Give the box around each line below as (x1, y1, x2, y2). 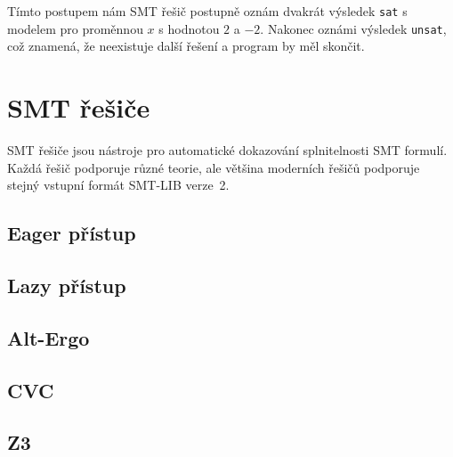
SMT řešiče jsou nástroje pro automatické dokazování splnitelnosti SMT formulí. (7, 141, 448, 159)
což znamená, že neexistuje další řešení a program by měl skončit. (7, 37, 365, 55)
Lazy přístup (7, 271, 126, 298)
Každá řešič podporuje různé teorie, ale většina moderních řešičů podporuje (7, 158, 420, 176)
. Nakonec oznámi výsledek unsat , (260, 19, 447, 37)
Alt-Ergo (7, 323, 90, 351)
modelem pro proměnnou (7, 19, 143, 37)
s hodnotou (158, 19, 220, 37)
